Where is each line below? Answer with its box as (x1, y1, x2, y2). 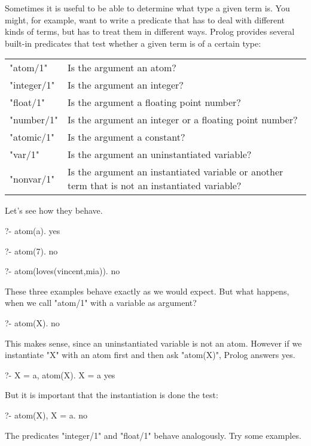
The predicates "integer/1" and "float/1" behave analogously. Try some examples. (5, 429, 301, 441)
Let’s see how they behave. (5, 204, 103, 217)
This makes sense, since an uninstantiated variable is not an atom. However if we (5, 336, 302, 349)
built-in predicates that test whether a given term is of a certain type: (5, 37, 261, 49)
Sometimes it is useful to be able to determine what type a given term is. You (5, 2, 290, 14)
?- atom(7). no (5, 244, 58, 257)
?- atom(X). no (5, 316, 60, 329)
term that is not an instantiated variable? (67, 178, 242, 193)
